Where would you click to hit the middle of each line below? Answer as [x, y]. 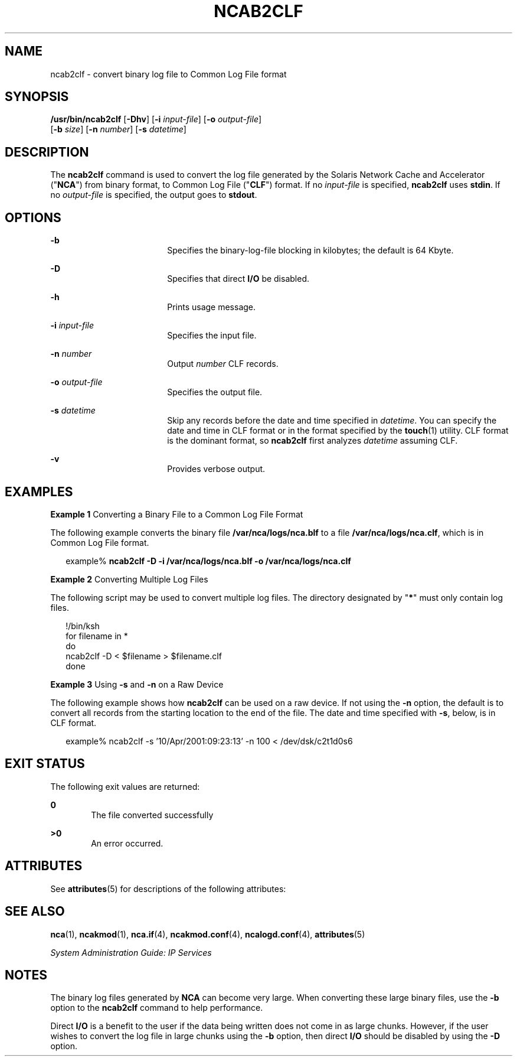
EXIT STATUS [45, 764]
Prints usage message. [212, 307]
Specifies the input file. [212, 336]
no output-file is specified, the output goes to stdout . [154, 195]
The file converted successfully [152, 815]
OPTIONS [33, 217]
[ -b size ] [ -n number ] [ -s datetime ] [118, 129]
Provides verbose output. [216, 469]
